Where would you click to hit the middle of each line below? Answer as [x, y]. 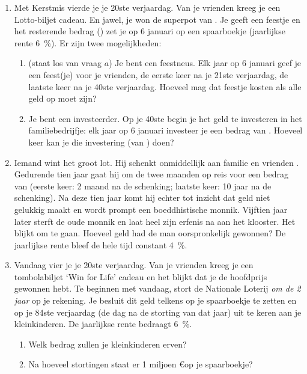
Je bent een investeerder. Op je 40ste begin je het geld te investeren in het [165, 118]
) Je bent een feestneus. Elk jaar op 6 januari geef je [205, 63]
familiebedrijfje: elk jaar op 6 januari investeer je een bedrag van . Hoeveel [166, 130]
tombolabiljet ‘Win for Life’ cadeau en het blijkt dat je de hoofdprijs [141, 276]
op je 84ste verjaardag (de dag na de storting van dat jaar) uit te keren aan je [158, 312]
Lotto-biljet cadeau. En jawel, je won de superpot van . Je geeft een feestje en [157, 19]
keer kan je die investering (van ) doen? [101, 142]
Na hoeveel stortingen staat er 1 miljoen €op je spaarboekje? [141, 364]
